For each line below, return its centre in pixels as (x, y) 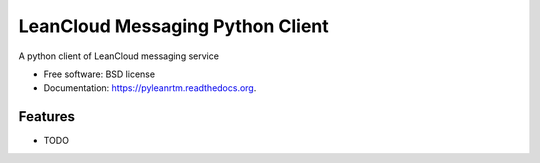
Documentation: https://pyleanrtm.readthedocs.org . (150, 88)
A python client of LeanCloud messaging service (119, 56)
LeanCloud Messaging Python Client (173, 26)
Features (46, 116)
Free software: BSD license (99, 74)
